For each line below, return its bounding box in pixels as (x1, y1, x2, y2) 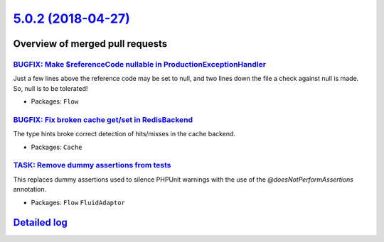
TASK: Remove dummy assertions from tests (13, 160, 171, 170)
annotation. (13, 185, 46, 194)
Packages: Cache (31, 143, 82, 151)
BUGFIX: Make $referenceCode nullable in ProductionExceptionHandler (13, 59, 267, 69)
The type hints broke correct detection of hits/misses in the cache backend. (13, 130, 236, 138)
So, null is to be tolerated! (13, 84, 88, 92)
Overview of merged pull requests (13, 38, 168, 50)
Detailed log (13, 216, 68, 229)
